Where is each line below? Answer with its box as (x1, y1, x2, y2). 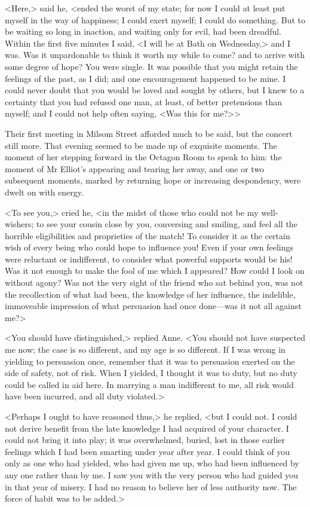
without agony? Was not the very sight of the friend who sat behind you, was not (5, 276, 303, 289)
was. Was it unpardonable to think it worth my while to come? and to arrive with (5, 48, 305, 61)
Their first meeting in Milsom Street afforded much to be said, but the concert (5, 127, 293, 139)
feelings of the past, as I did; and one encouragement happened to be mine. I (5, 72, 286, 84)
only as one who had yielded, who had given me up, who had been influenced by (5, 457, 299, 469)
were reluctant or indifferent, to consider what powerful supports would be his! (5, 252, 293, 265)
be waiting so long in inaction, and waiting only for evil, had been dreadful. (5, 25, 282, 38)
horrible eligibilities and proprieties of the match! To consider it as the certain (5, 229, 290, 242)
